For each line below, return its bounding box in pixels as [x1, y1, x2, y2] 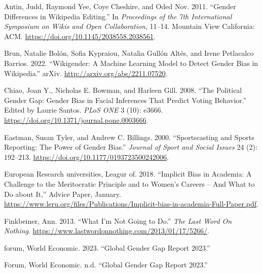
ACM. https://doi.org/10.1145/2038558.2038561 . [4, 30, 156, 41]
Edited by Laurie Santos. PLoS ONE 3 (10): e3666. [4, 105, 163, 115]
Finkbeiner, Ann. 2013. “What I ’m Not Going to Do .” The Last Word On [4, 215, 232, 226]
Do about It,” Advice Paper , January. [4, 188, 121, 199]
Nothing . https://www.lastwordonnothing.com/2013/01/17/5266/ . [4, 225, 209, 236]
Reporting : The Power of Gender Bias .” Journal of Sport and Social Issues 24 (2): [4, 142, 257, 152]
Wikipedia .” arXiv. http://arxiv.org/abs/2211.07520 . [4, 67, 168, 78]
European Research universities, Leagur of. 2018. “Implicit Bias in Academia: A [4, 168, 252, 179]
